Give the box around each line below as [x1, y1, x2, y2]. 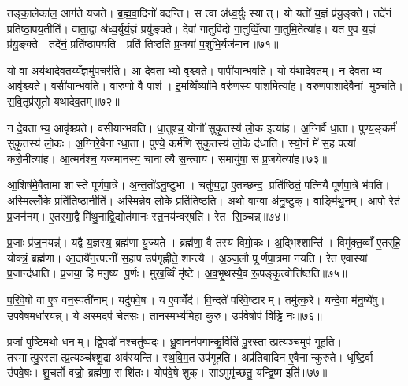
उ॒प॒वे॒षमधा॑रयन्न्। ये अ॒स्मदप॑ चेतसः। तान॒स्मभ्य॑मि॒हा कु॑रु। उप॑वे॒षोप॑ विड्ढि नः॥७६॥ [7, 306, 322, 323]
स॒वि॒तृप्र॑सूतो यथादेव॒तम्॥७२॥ [7, 92, 120, 109]
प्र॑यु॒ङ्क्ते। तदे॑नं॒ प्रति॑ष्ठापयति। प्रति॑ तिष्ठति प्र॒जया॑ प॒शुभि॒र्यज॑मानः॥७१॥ [7, 35, 279, 52]
